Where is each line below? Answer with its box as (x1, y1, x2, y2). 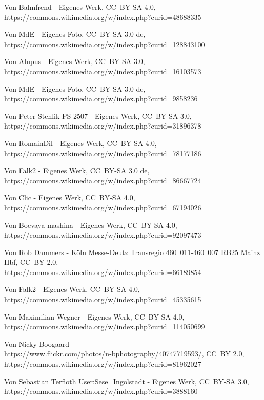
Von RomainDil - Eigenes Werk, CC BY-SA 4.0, (4, 137, 157, 148)
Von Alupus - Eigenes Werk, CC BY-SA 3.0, (4, 56, 145, 67)
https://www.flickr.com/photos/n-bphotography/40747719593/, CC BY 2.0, (4, 348, 245, 359)
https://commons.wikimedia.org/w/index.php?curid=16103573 (4, 66, 201, 76)
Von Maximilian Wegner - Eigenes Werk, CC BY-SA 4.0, (4, 311, 185, 322)
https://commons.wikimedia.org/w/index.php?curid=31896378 (4, 120, 201, 131)
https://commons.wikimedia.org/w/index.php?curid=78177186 (4, 148, 201, 158)
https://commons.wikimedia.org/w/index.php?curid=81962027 (4, 359, 201, 369)
